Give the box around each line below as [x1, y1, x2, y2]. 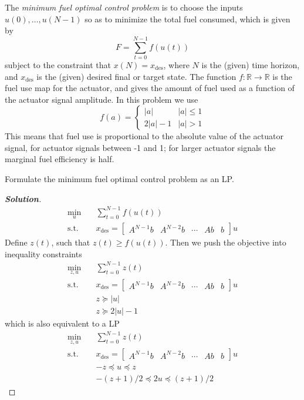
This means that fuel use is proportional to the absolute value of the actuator [5, 130, 283, 142]
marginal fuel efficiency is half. [5, 153, 114, 165]
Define [5, 236, 28, 248]
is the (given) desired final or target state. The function [36, 70, 237, 82]
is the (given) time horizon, [201, 58, 300, 70]
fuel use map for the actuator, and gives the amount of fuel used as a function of [5, 82, 295, 94]
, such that [51, 236, 90, 248]
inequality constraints [5, 247, 82, 260]
